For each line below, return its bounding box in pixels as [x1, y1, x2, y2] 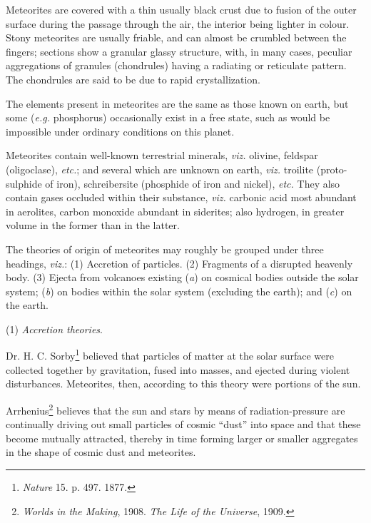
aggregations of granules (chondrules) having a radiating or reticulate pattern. [6, 58, 347, 73]
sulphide [6, 176, 42, 191]
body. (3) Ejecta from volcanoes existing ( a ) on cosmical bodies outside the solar [6, 270, 359, 285]
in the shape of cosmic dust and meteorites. [6, 445, 196, 459]
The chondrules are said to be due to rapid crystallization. [6, 71, 261, 86]
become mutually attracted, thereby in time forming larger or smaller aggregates [6, 430, 358, 445]
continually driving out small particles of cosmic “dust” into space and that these [6, 417, 361, 432]
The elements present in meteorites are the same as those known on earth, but [6, 96, 349, 111]
